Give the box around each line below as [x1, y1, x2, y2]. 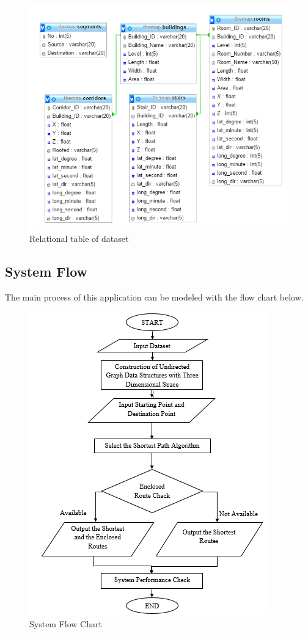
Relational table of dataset [29, 231, 129, 244]
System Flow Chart [29, 617, 102, 630]
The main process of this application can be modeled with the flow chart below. [5, 290, 304, 303]
